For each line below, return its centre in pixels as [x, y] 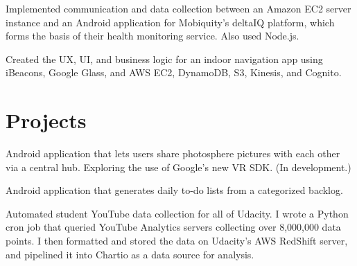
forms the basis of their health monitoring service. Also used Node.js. [153, 36]
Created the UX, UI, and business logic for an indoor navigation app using [164, 59]
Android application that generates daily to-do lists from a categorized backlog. [174, 190]
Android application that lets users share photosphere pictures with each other [173, 153]
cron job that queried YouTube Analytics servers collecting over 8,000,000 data [173, 227]
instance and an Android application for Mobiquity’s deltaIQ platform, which [170, 22]
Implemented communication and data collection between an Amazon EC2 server [178, 8]
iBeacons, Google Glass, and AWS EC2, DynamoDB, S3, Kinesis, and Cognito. [174, 72]
